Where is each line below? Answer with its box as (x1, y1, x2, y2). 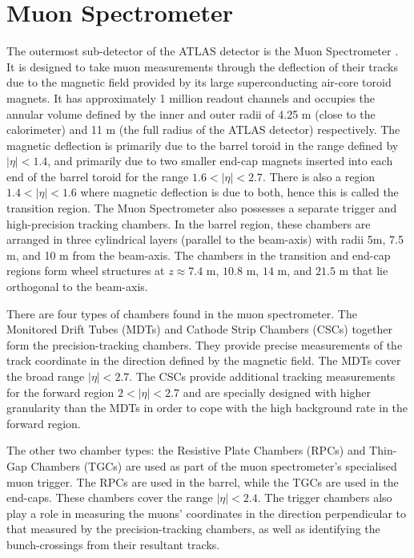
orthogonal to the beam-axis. (6, 278, 148, 295)
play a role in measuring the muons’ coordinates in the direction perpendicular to (6, 504, 407, 521)
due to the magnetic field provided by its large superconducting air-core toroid (6, 74, 392, 91)
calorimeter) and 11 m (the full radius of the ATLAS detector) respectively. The (6, 121, 400, 138)
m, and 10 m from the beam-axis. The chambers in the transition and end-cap (6, 246, 391, 263)
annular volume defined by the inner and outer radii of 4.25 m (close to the (6, 105, 376, 122)
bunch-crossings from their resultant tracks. (6, 536, 220, 552)
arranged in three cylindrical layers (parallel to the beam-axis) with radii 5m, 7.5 (6, 231, 404, 248)
